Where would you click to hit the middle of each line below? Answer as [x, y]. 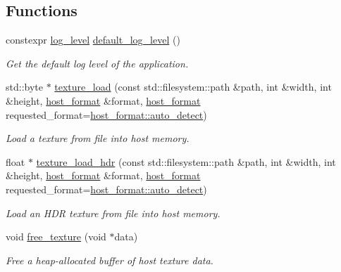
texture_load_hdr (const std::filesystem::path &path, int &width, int [186, 161]
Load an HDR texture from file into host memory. [113, 213]
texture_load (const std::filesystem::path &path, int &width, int [193, 87]
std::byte [24, 87]
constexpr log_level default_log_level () [93, 40]
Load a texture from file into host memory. [98, 138]
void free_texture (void [56, 237]
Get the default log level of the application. [97, 63]
